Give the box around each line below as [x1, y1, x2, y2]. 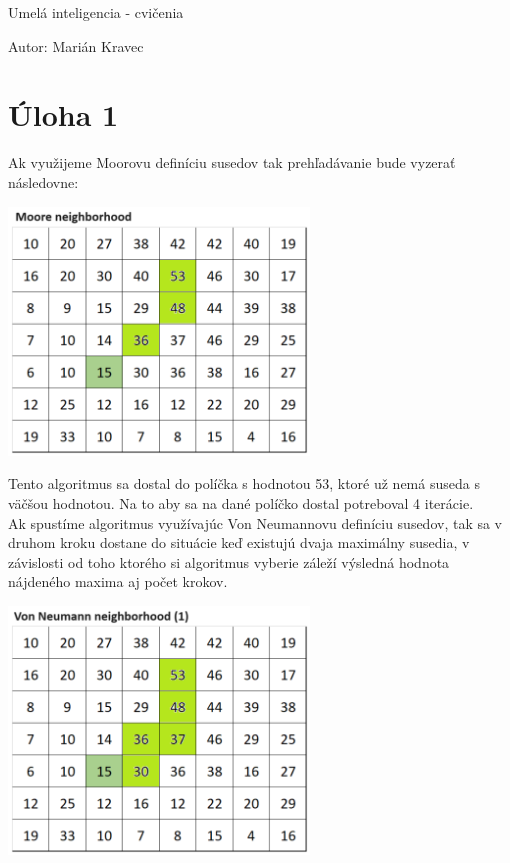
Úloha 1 [8, 94, 119, 135]
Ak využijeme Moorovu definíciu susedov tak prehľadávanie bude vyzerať [8, 152, 456, 173]
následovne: [8, 171, 79, 192]
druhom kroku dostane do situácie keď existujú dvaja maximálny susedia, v [8, 532, 470, 553]
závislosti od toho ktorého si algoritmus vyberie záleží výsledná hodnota [8, 551, 450, 572]
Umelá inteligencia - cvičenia [8, 2, 184, 22]
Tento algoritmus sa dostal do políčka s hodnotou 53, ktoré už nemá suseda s [8, 473, 480, 494]
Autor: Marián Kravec [8, 35, 144, 56]
